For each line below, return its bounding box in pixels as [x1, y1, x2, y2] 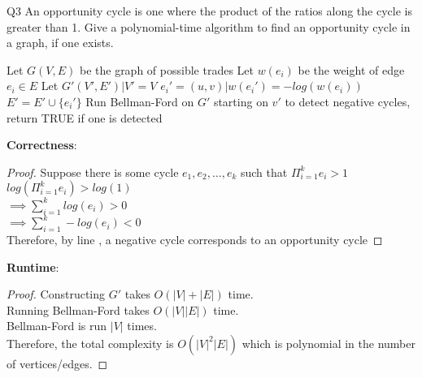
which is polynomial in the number [241, 334, 415, 351]
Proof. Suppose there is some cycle [7, 163, 179, 180]
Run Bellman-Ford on [85, 92, 194, 110]
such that [240, 163, 288, 180]
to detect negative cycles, [285, 92, 411, 110]
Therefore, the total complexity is [7, 334, 174, 351]
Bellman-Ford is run [7, 317, 107, 334]
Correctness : [7, 136, 77, 153]
